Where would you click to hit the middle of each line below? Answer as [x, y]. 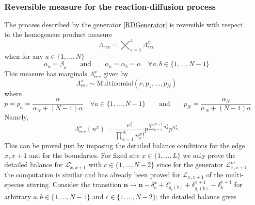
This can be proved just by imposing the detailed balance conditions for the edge [125, 145]
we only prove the [209, 155]
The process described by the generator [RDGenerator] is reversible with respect [124, 25]
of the [215, 174]
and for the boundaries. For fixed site [85, 155]
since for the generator [190, 164]
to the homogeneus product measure [58, 34]
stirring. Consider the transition [74, 184]
